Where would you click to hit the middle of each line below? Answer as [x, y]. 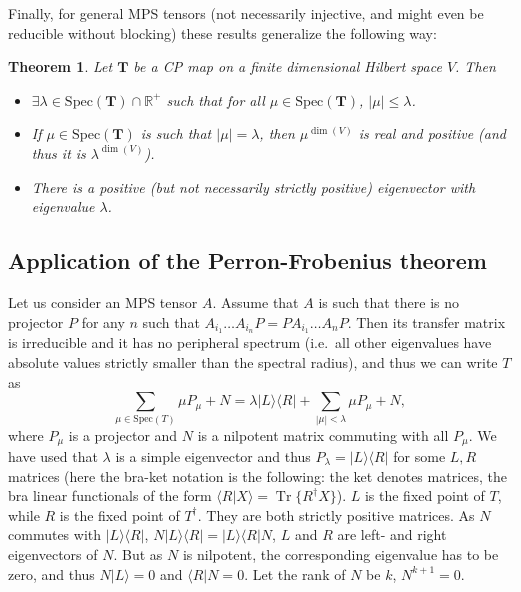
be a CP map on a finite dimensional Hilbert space [287, 66]
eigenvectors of [53, 553]
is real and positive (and [432, 133]
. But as [138, 553]
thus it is [58, 152]
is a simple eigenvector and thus [213, 455]
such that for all [215, 99]
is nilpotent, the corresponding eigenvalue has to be [340, 553]
